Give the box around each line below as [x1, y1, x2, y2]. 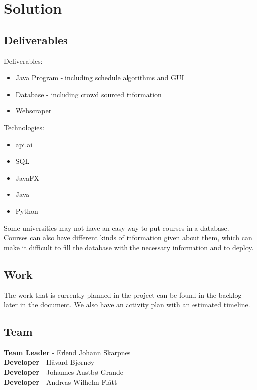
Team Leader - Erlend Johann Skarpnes [4, 347, 131, 357]
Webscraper [15, 105, 52, 116]
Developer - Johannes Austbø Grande [4, 367, 123, 377]
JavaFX [15, 172, 39, 183]
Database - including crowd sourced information [15, 89, 162, 99]
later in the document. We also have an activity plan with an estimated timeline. [4, 299, 250, 310]
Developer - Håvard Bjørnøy [4, 357, 95, 367]
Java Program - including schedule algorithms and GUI [15, 72, 184, 83]
